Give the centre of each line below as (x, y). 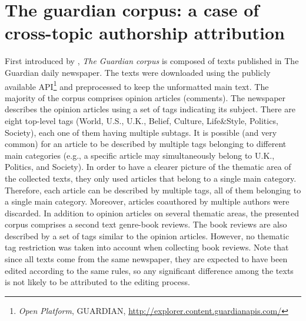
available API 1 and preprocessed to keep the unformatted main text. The (137, 85)
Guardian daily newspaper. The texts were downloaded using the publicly (138, 72)
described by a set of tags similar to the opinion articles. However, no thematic (147, 235)
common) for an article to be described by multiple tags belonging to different (146, 144)
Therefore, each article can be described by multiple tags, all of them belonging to (153, 190)
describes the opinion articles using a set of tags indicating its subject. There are (150, 109)
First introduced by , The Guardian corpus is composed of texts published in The (152, 61)
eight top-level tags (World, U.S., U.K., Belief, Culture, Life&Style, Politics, (142, 120)
